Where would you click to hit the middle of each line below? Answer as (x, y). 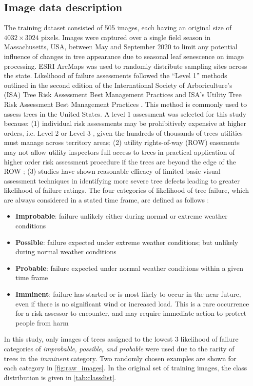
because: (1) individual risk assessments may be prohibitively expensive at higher (125, 123)
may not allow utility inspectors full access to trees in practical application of (119, 152)
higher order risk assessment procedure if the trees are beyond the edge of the (120, 161)
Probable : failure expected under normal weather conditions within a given (129, 268)
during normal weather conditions (66, 252)
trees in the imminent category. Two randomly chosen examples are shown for (120, 358)
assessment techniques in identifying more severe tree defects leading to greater (122, 180)
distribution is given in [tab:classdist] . (60, 377)
